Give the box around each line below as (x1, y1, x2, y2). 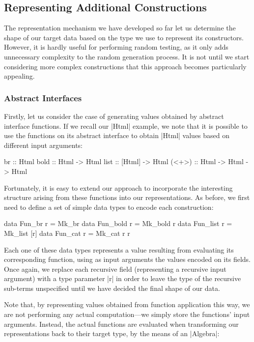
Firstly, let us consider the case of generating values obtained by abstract (4, 111, 224, 121)
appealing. (4, 71, 35, 81)
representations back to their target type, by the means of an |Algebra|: (4, 328, 220, 339)
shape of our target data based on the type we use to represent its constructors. (4, 32, 244, 42)
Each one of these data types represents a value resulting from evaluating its (4, 244, 234, 255)
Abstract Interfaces (4, 91, 82, 104)
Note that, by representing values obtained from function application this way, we (4, 299, 250, 310)
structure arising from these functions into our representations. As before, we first (4, 192, 250, 202)
